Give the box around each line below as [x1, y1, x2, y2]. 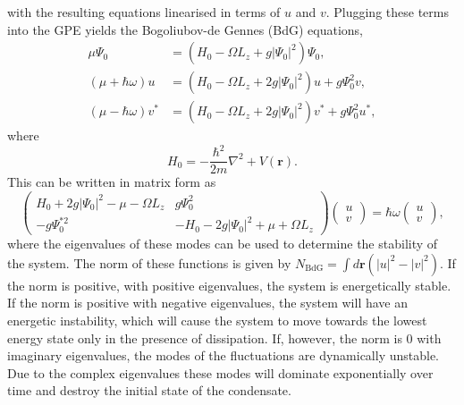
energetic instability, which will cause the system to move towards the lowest [7, 310, 427, 329]
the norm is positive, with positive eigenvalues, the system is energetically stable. [7, 275, 451, 294]
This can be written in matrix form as [7, 173, 216, 191]
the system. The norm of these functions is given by [7, 253, 291, 272]
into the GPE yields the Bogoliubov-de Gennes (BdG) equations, [7, 20, 363, 38]
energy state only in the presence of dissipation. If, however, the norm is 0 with [7, 328, 442, 347]
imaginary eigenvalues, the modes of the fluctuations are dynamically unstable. [7, 346, 440, 365]
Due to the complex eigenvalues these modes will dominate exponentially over [7, 363, 434, 382]
